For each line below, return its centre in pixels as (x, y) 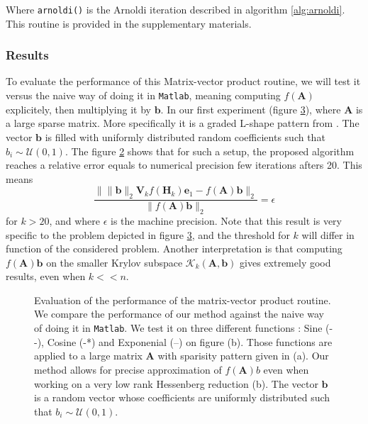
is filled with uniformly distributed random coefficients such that (185, 136)
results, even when (46, 276)
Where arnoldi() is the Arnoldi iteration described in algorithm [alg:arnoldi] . (175, 9)
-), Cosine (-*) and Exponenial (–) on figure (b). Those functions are (183, 341)
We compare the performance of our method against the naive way (179, 314)
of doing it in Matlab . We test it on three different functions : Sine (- (184, 328)
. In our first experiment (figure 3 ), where (251, 109)
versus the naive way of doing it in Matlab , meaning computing (143, 95)
